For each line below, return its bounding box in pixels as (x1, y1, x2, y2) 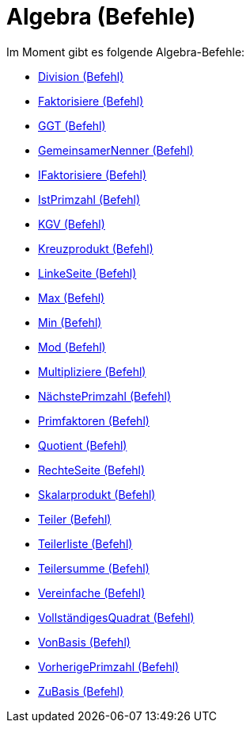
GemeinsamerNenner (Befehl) (38, 143, 194, 157)
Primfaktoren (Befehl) (38, 413, 150, 428)
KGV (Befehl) (38, 217, 105, 231)
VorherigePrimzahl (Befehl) (38, 659, 180, 673)
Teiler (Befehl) (38, 512, 112, 526)
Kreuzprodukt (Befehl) (38, 241, 153, 255)
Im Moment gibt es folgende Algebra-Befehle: (6, 44, 245, 59)
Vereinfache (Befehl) (38, 585, 146, 600)
